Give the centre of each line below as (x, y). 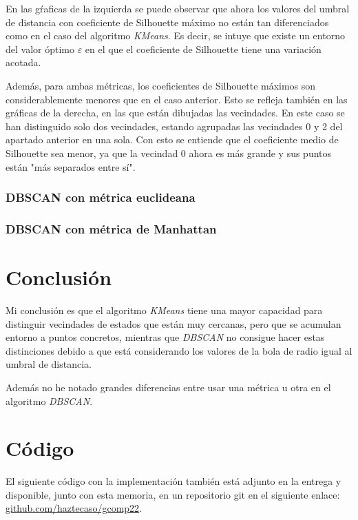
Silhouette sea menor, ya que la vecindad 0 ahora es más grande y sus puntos (169, 153)
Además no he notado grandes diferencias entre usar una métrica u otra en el (168, 387)
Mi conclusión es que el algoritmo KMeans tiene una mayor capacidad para (164, 310)
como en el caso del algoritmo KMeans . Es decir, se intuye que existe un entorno (175, 35)
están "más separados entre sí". (71, 166)
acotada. (23, 62)
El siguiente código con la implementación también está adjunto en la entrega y (173, 481)
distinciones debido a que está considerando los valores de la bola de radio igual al (179, 350)
